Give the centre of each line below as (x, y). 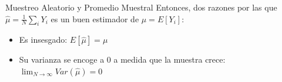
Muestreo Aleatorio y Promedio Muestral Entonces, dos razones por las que (141, 7)
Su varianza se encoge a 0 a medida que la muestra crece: (122, 59)
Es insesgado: (43, 40)
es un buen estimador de (95, 18)
